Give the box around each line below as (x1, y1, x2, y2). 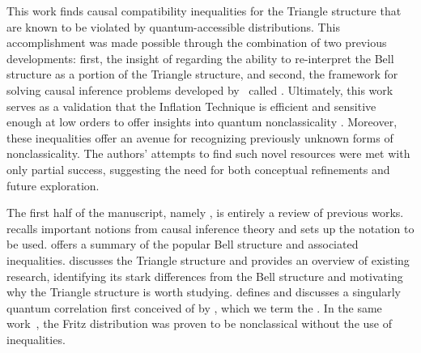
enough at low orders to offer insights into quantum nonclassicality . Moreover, (6, 113, 398, 130)
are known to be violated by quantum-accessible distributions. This (6, 18, 340, 35)
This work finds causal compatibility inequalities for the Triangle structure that (6, 2, 402, 19)
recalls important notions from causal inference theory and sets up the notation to (6, 219, 415, 236)
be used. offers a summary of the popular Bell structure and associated (6, 236, 359, 253)
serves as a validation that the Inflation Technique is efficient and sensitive (6, 97, 376, 114)
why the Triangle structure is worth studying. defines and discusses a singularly (6, 283, 402, 300)
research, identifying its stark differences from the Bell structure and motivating (6, 267, 403, 284)
